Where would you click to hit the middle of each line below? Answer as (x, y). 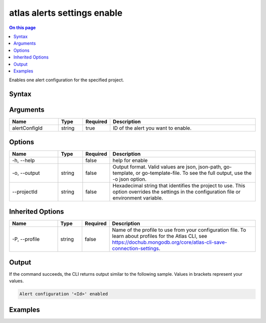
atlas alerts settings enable (66, 13)
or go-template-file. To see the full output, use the (194, 173)
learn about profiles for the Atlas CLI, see (160, 236)
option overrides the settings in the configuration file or (177, 192)
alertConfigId (27, 128)
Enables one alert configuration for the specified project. (66, 80)
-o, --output (26, 173)
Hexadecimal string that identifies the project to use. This (179, 186)
